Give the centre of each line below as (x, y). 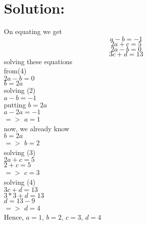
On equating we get (33, 31)
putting (15, 104)
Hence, (14, 217)
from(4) (15, 71)
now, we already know (37, 128)
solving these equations (38, 61)
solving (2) (20, 90)
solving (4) (20, 182)
